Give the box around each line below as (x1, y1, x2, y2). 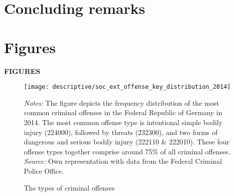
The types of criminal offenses (24, 182, 115, 193)
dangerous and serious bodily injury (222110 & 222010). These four (24, 136, 230, 147)
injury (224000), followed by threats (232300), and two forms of (24, 127, 218, 137)
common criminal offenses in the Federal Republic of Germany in (24, 107, 223, 118)
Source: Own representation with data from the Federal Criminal (24, 156, 222, 166)
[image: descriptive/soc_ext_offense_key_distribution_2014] (24, 83, 231, 91)
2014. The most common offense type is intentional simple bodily (24, 117, 223, 127)
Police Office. (24, 165, 64, 176)
